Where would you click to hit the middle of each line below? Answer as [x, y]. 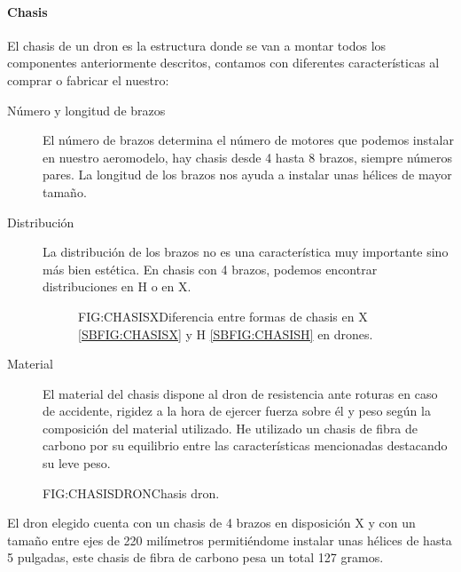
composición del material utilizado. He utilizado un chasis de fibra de [230, 428]
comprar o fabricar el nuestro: [88, 79]
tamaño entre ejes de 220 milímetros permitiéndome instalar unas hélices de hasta [230, 540]
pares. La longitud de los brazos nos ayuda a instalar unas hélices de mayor [247, 175]
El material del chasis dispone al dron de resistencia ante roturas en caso [240, 393]
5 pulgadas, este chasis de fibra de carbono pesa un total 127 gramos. [195, 557]
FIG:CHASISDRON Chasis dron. [131, 493]
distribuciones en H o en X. [117, 286]
